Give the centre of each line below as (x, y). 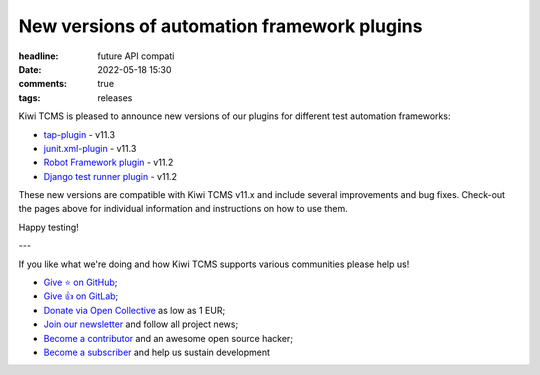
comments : (42, 84)
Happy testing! (48, 227)
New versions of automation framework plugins (220, 26)
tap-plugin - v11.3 (79, 134)
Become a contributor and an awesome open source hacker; (168, 338)
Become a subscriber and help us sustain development (156, 352)
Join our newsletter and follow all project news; (141, 324)
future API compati (136, 56)
